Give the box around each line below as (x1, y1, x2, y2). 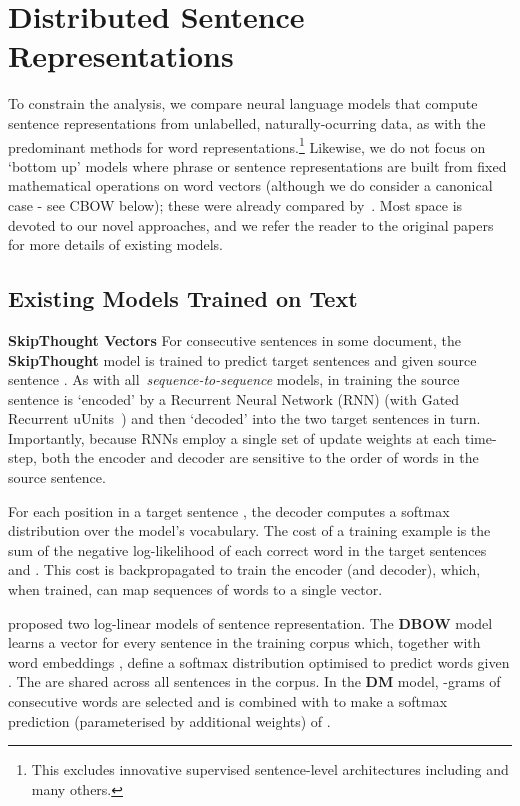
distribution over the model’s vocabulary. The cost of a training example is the (8, 520, 491, 541)
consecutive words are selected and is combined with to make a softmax (8, 691, 448, 712)
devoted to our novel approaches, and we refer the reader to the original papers (8, 214, 494, 235)
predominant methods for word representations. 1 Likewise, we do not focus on (8, 133, 486, 157)
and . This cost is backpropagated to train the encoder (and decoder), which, (8, 559, 481, 580)
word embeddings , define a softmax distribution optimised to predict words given (8, 651, 510, 672)
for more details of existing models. (8, 234, 223, 255)
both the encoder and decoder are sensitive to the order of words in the (41, 447, 479, 468)
